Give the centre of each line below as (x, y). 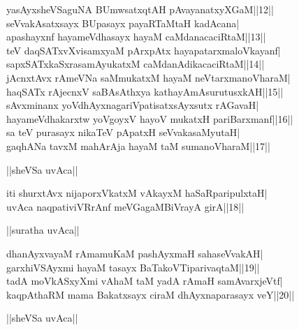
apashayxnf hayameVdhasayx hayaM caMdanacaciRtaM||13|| (136, 37)
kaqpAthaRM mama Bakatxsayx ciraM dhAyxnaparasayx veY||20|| (151, 294)
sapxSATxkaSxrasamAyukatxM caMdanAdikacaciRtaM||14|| (136, 64)
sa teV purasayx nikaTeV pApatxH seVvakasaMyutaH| (123, 132)
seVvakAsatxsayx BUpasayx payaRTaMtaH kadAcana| (123, 23)
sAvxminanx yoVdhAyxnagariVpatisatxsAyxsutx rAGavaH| (133, 105)
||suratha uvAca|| (43, 230)
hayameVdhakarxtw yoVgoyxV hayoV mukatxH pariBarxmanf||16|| (150, 118)
